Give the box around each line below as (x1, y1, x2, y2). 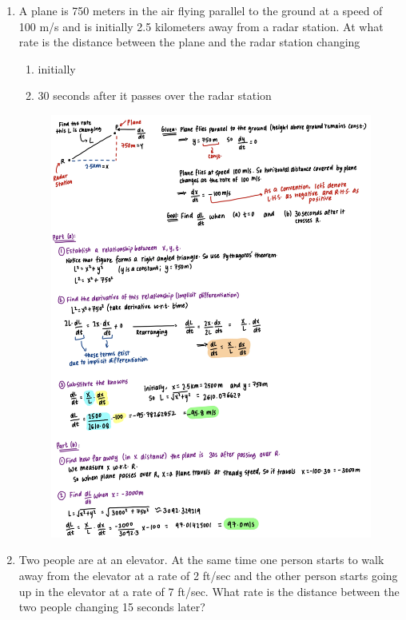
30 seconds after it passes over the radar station (38, 87, 272, 104)
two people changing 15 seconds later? (18, 598, 205, 615)
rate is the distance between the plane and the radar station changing (18, 34, 360, 50)
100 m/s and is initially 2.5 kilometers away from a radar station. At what (18, 18, 384, 34)
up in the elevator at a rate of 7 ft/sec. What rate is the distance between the (18, 582, 400, 599)
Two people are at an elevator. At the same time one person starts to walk (18, 551, 384, 568)
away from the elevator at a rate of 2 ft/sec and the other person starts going (18, 566, 398, 583)
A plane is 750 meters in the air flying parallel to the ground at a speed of (18, 2, 383, 18)
